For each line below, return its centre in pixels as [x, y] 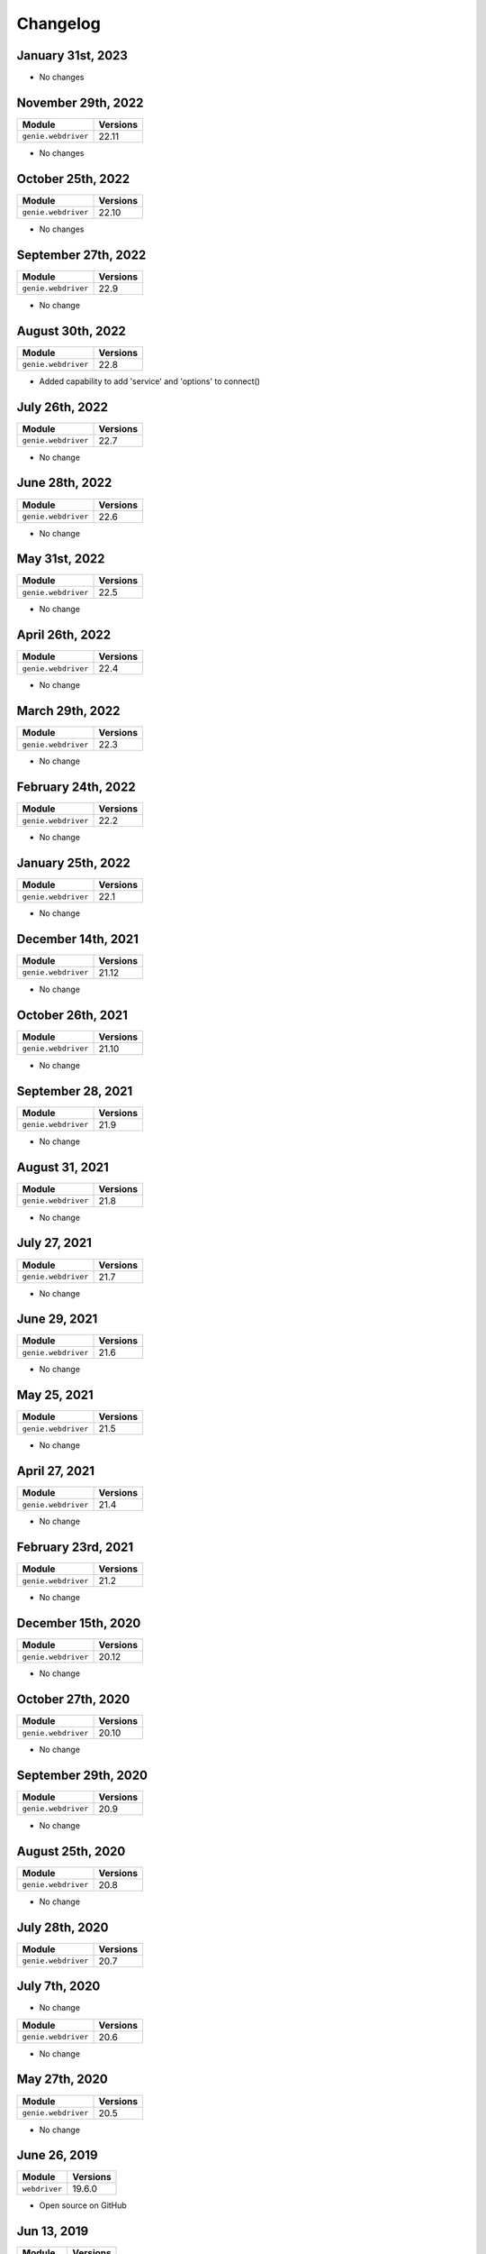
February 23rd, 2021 [75, 1548]
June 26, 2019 [57, 2155]
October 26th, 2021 [72, 1015]
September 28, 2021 [75, 1091]
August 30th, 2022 [71, 330]
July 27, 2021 [54, 1243]
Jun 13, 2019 [53, 2231]
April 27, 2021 [55, 1471]
